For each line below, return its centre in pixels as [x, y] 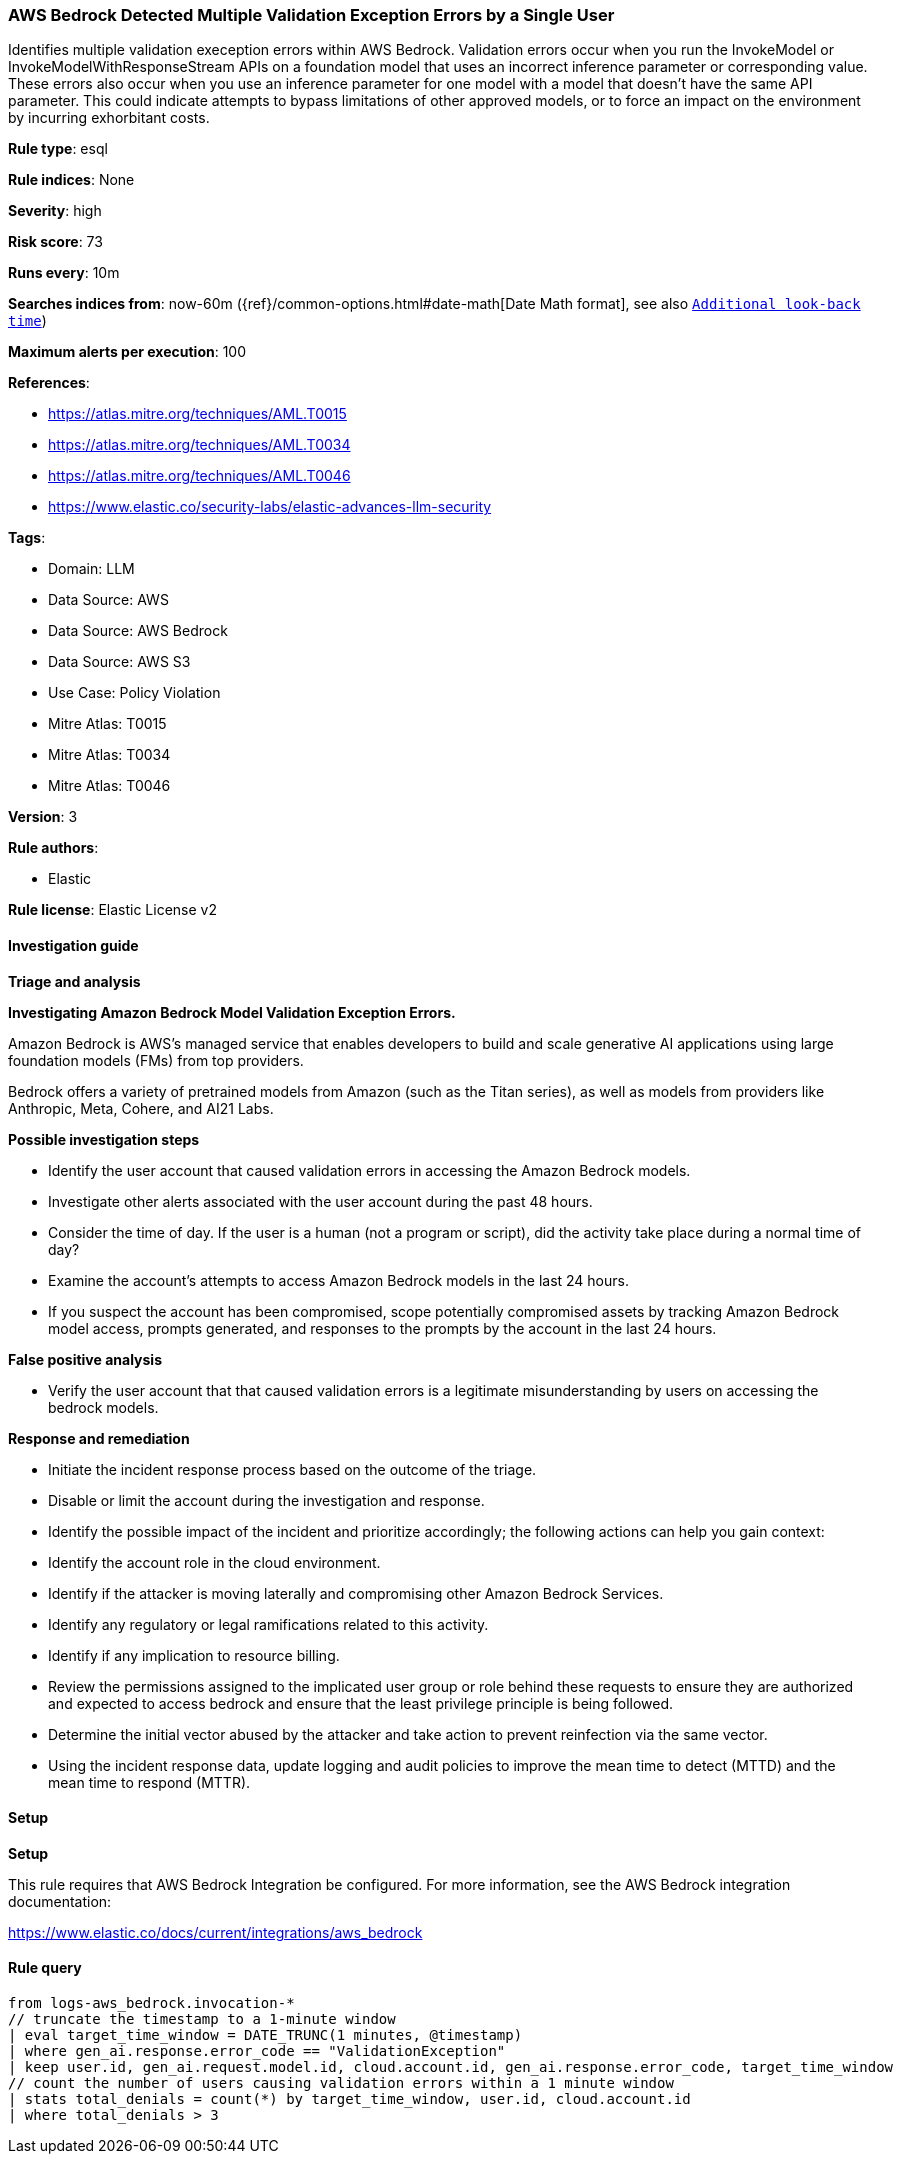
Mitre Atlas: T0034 [109, 755]
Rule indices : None [71, 180]
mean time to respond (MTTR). [149, 1782]
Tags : [27, 538]
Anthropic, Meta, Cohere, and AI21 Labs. [141, 1108]
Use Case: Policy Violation [134, 693]
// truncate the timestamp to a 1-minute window [202, 2019]
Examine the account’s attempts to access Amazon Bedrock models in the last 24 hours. [338, 1280]
